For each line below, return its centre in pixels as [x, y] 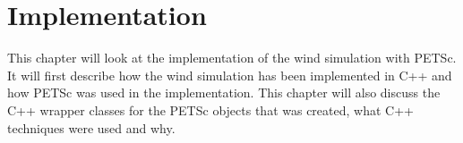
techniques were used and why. [91, 127]
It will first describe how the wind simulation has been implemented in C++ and [230, 75]
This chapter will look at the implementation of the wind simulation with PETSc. [232, 58]
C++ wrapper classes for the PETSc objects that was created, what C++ [210, 109]
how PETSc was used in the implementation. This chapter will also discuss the [224, 93]
